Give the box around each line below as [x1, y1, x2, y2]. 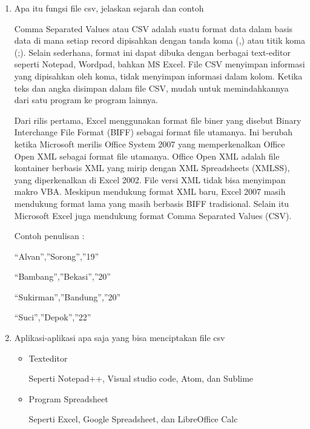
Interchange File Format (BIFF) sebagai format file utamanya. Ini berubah [14, 126, 293, 138]
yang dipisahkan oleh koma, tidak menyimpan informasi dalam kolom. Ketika [14, 69, 303, 82]
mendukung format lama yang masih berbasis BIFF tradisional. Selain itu [14, 197, 289, 209]
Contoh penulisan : [14, 229, 85, 242]
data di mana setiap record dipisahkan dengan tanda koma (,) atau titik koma [14, 34, 305, 47]
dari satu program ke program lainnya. [14, 93, 158, 106]
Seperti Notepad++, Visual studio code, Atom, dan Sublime [28, 372, 254, 385]
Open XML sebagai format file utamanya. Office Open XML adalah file [14, 149, 280, 162]
